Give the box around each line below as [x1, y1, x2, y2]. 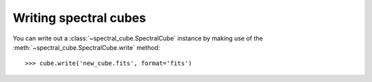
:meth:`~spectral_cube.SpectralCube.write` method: [12, 43, 161, 51]
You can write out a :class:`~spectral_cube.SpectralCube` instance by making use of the [12, 34, 263, 42]
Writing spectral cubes [12, 10, 146, 25]
